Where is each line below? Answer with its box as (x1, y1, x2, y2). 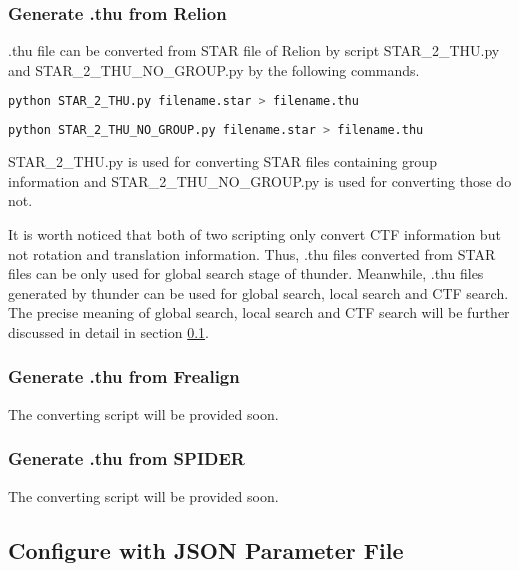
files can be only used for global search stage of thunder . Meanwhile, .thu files (8, 263, 484, 284)
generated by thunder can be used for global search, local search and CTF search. (8, 282, 509, 303)
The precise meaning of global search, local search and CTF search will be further (8, 302, 510, 323)
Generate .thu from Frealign (8, 364, 240, 389)
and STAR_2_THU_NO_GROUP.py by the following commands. (8, 59, 420, 80)
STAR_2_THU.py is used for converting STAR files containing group (8, 151, 437, 172)
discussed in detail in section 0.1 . (8, 321, 209, 342)
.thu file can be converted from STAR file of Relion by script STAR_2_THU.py (8, 40, 500, 61)
